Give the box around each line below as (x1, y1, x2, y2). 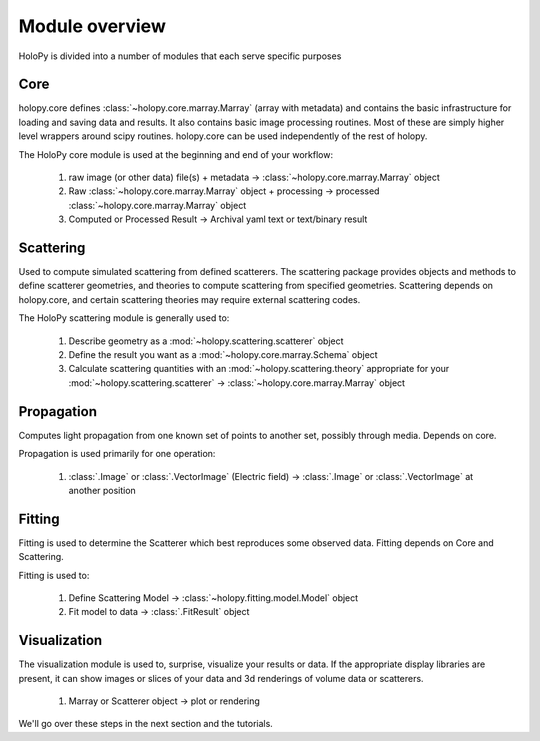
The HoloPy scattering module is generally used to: (18, 312, 230, 324)
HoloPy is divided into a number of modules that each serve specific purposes (18, 50, 342, 62)
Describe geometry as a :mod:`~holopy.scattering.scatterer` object (68, 335, 344, 347)
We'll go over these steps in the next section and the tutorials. (18, 718, 274, 730)
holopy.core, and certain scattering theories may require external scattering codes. (18, 293, 361, 305)
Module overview (18, 15, 167, 37)
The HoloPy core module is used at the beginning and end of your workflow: (18, 148, 334, 160)
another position (68, 484, 137, 496)
